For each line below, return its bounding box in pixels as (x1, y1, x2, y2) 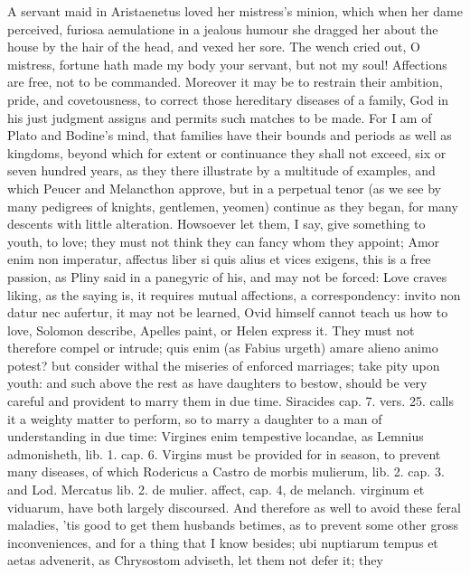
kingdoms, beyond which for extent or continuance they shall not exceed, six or (7, 143, 446, 162)
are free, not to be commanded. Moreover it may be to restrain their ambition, (7, 72, 443, 91)
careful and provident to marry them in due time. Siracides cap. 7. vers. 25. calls (7, 391, 454, 410)
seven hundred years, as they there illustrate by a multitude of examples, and (7, 161, 436, 180)
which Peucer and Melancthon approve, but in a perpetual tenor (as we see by (7, 178, 442, 197)
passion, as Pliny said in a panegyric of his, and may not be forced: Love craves (7, 267, 447, 286)
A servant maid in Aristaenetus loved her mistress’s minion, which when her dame (7, 2, 463, 20)
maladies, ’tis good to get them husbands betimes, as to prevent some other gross (7, 515, 458, 534)
